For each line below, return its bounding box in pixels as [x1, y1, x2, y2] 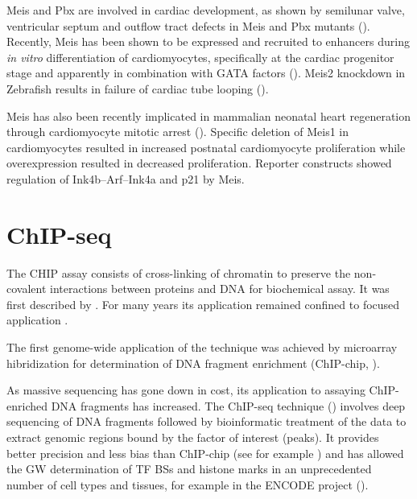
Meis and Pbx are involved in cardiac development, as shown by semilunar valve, [6, 2, 405, 18]
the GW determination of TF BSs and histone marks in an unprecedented [6, 460, 372, 477]
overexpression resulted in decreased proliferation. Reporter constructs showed [6, 155, 392, 171]
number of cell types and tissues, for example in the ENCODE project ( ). [6, 476, 369, 493]
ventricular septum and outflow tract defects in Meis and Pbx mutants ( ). [6, 17, 370, 34]
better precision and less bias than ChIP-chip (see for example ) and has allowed [6, 444, 404, 461]
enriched [6, 397, 47, 414]
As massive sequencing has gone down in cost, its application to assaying [6, 381, 365, 398]
